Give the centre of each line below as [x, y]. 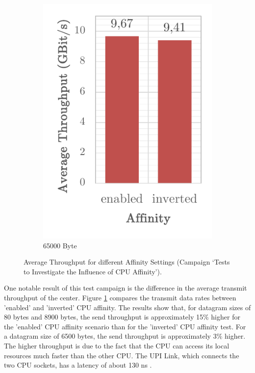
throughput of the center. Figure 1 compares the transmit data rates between [120, 298]
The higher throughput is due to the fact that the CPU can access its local [117, 346]
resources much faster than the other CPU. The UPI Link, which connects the [122, 355]
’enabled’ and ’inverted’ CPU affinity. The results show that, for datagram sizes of [127, 307]
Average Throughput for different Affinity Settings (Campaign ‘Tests [127, 262]
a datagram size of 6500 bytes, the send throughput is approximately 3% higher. [125, 336]
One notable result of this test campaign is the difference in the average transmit [126, 288]
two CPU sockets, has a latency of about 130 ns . [78, 365]
